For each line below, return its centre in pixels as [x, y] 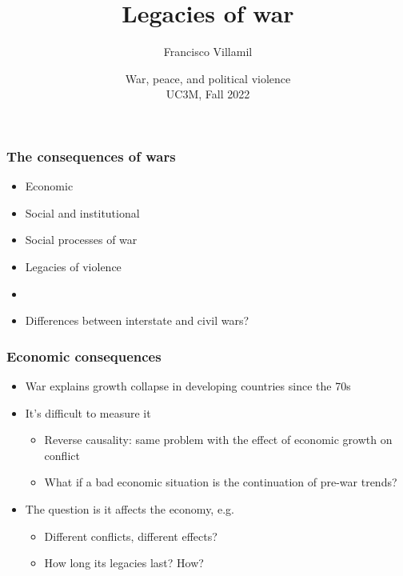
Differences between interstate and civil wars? [137, 320]
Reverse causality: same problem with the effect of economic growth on [218, 440]
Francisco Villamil [208, 52]
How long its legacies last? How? [124, 563]
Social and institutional [82, 212]
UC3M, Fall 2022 [208, 94]
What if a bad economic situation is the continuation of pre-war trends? [221, 482]
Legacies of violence [73, 266]
